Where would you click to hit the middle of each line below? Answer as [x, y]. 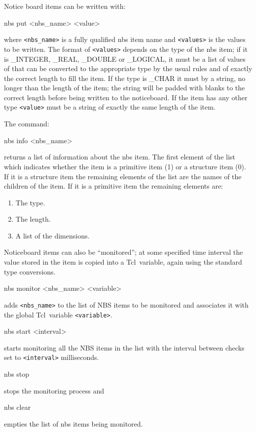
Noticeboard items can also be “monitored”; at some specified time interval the [124, 252]
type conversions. [30, 271]
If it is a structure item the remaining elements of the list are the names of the [123, 176]
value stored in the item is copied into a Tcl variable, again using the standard [123, 262]
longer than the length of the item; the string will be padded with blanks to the [125, 88]
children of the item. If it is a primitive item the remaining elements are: [113, 186]
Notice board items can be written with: [65, 6]
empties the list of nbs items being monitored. [73, 423]
